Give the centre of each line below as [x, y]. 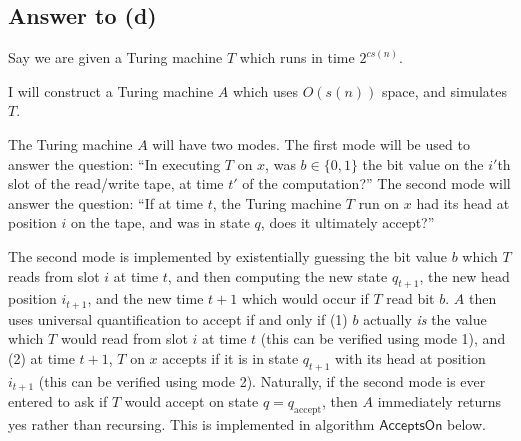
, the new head [464, 275]
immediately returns [439, 401]
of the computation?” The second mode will [376, 183]
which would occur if [305, 298]
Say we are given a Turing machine [115, 57]
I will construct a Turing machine [111, 90]
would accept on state [191, 401]
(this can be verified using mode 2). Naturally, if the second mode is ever [262, 380]
